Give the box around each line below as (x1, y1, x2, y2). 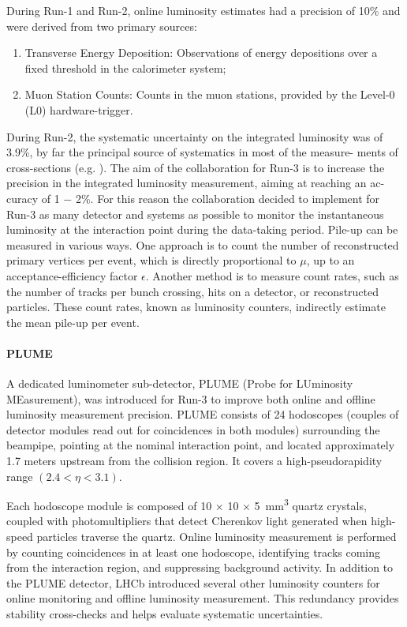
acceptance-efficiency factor (6, 267, 138, 283)
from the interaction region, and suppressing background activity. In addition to (6, 559, 394, 576)
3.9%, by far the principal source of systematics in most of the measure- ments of (6, 144, 398, 160)
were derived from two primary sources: (6, 17, 197, 34)
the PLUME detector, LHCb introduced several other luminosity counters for (6, 574, 380, 591)
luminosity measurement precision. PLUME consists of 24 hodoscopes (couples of (6, 406, 399, 422)
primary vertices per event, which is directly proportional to (6, 252, 297, 268)
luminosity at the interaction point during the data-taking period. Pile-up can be (6, 221, 398, 238)
